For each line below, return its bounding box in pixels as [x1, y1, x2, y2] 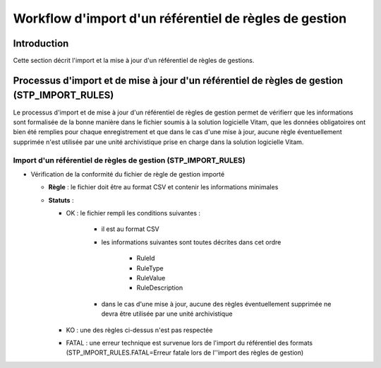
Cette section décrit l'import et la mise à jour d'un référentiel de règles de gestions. [13, 57, 255, 65]
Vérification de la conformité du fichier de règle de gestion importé [30, 170, 225, 178]
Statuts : [48, 196, 74, 204]
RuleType [136, 263, 164, 272]
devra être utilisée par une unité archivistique [101, 309, 233, 318]
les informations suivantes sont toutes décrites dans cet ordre [101, 237, 282, 247]
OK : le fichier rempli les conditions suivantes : [66, 209, 201, 218]
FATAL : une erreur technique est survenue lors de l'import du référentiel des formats [66, 338, 313, 347]
